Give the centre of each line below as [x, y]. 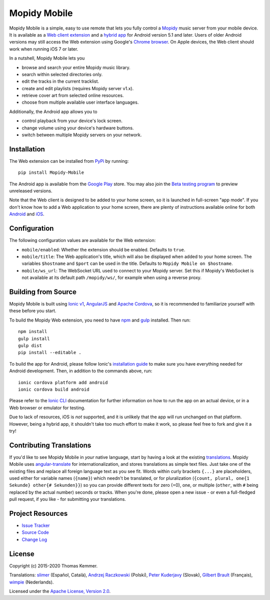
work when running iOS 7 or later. [44, 49]
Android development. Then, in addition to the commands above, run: [81, 371]
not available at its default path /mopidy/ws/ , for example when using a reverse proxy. [112, 277]
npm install [33, 332]
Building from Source [43, 292]
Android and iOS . [27, 214]
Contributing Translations [50, 445]
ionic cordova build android [54, 389]
